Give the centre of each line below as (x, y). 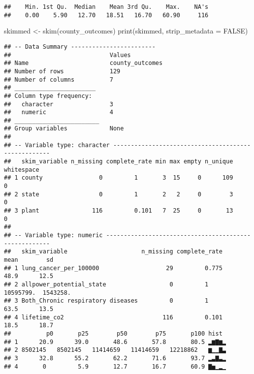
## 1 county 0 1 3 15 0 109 (119, 178)
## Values (67, 55)
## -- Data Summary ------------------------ (80, 47)
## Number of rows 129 (62, 71)
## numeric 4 (59, 112)
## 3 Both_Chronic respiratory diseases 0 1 (106, 301)
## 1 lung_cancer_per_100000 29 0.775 (113, 268)
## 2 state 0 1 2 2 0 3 (119, 194)
